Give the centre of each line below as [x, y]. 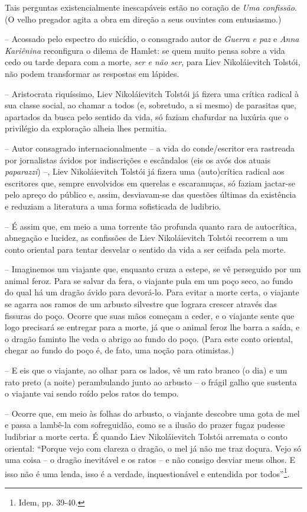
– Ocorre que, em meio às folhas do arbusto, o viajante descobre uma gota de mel [152, 413]
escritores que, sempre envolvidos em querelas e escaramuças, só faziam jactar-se [150, 183]
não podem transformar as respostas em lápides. [92, 73]
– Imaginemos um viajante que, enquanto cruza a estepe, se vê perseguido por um [153, 269]
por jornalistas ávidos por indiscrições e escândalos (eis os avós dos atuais [138, 160]
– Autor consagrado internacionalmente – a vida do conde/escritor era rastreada [150, 148]
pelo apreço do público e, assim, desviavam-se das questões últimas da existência [151, 194]
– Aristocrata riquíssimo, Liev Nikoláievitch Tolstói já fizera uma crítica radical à [152, 93]
